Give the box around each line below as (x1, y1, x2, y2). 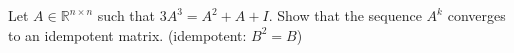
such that (97, 5, 156, 25)
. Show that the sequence (268, 5, 422, 25)
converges (447, 5, 506, 25)
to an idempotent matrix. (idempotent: (8, 24, 247, 45)
